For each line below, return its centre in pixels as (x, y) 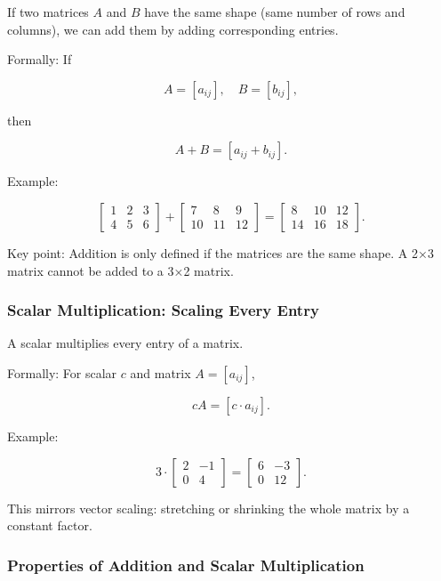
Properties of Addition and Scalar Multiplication (186, 565)
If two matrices (48, 12)
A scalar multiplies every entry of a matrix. (125, 343)
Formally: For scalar (62, 372)
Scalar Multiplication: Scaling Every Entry (163, 310)
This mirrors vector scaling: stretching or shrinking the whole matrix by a (208, 508)
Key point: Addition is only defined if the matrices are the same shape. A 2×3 (220, 252)
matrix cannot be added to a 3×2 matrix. (120, 270)
